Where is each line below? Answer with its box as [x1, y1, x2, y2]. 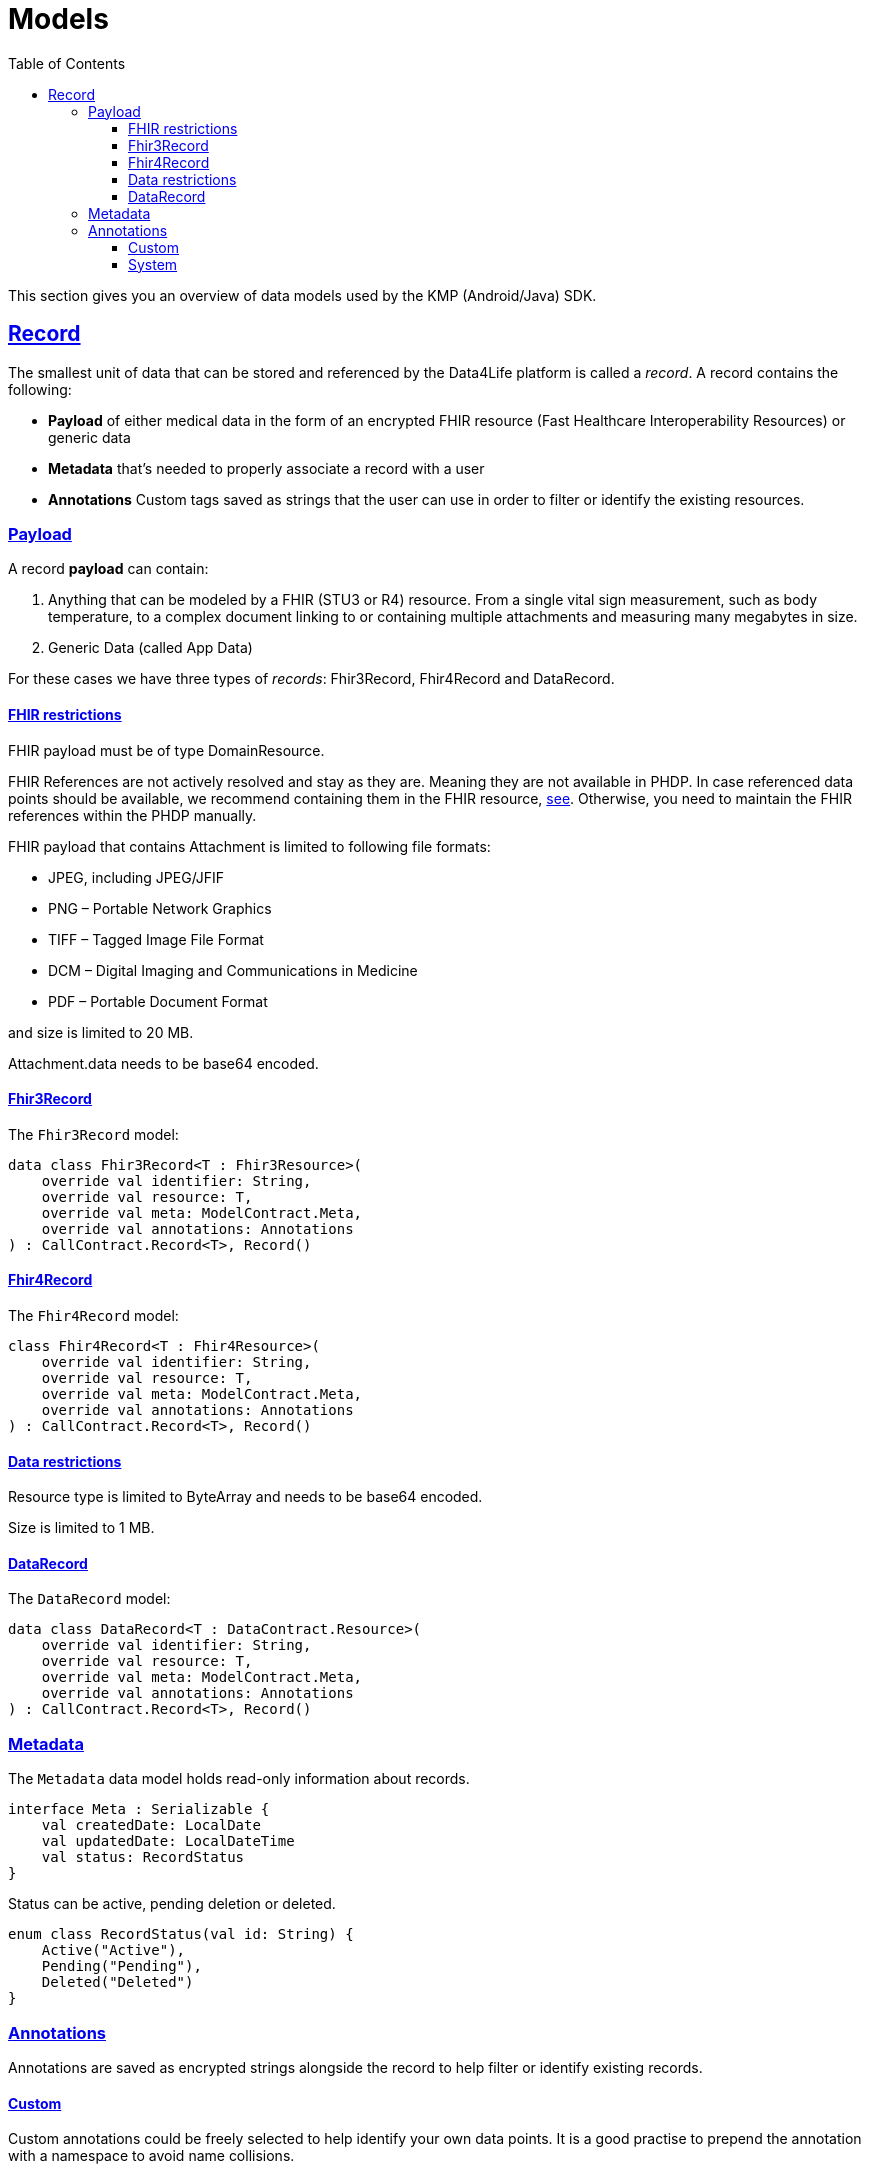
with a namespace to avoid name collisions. [8, 2147, 295, 2165]
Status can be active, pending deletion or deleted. [8, 1895, 336, 1913]
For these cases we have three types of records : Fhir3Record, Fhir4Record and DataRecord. [8, 670, 615, 688]
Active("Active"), [41, 1942, 186, 1959]
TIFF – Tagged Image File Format [48, 930, 264, 948]
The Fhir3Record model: [8, 1125, 179, 1143]
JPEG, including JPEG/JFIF [48, 868, 225, 886]
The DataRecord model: [8, 1590, 171, 1608]
